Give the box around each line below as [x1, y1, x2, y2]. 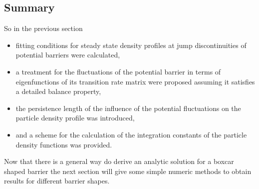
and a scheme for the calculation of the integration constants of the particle [15, 129, 247, 139]
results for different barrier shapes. [4, 175, 110, 186]
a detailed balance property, [15, 86, 101, 96]
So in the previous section [4, 23, 83, 33]
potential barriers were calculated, [15, 49, 120, 60]
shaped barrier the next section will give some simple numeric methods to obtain [4, 165, 252, 176]
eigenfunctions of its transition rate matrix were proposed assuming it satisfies [15, 76, 255, 86]
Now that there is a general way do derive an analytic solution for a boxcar [4, 156, 234, 166]
